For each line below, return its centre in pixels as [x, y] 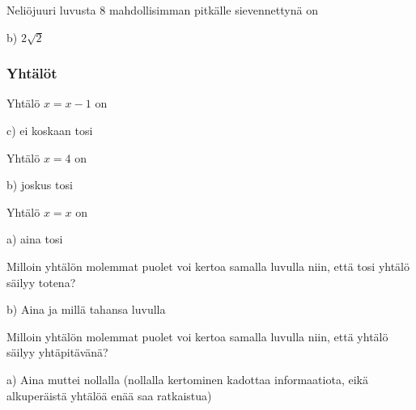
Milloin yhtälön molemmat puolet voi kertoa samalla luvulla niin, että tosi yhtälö [208, 266]
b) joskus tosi [40, 185]
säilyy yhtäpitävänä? [57, 352]
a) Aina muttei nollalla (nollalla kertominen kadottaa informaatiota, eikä [187, 379]
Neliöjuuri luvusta [51, 10]
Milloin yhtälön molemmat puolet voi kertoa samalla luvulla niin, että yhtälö [197, 336]
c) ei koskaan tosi [50, 130]
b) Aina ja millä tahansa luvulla [86, 309]
